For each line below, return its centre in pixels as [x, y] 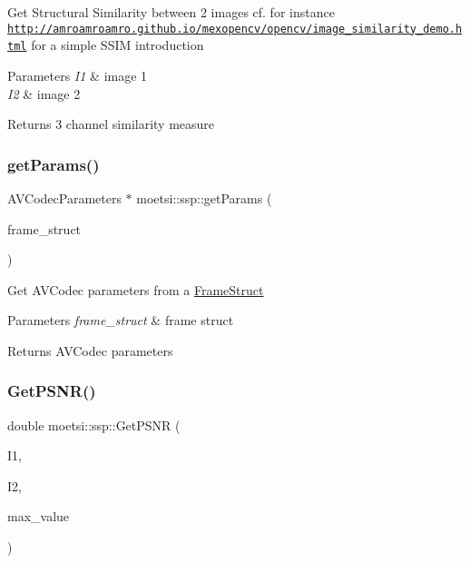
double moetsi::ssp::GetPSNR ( [94, 425]
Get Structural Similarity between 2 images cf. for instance [171, 12]
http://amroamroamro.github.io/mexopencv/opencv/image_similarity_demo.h [235, 29]
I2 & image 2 [44, 93]
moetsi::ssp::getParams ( [204, 198]
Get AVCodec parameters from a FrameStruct [136, 289]
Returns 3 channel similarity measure [111, 124]
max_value [39, 516]
